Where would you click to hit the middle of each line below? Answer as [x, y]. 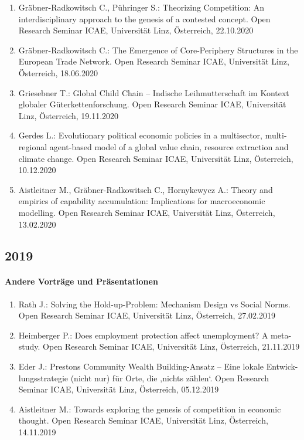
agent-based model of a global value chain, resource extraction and [169, 146]
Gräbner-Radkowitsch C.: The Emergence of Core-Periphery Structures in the [158, 50]
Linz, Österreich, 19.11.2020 [69, 115]
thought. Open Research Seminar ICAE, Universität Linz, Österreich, [143, 420]
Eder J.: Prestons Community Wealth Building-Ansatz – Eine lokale [141, 366]
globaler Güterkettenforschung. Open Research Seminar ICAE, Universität [152, 104]
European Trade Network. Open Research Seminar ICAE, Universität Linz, [154, 61]
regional [33, 146]
